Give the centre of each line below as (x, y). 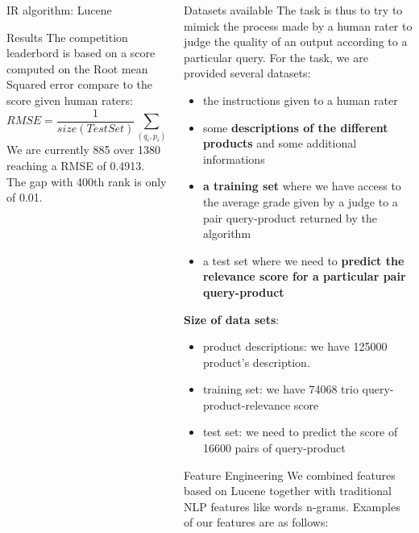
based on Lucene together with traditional (288, 491)
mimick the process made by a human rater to (298, 25)
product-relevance (247, 404)
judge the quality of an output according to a (296, 42)
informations (234, 158)
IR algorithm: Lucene (59, 10)
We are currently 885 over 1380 (84, 150)
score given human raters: (70, 100)
